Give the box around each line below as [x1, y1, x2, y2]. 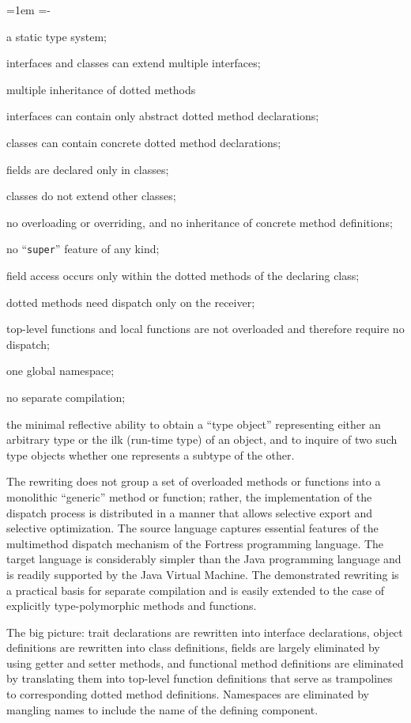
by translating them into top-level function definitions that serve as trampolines [6, 670, 393, 687]
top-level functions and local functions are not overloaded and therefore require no [6, 320, 405, 337]
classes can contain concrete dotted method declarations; [6, 134, 281, 150]
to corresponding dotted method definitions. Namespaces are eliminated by [6, 686, 369, 702]
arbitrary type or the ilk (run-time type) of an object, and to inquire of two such [6, 431, 398, 448]
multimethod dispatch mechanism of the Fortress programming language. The [6, 535, 384, 551]
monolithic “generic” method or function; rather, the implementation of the [6, 488, 372, 505]
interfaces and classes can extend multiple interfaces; [6, 55, 261, 71]
